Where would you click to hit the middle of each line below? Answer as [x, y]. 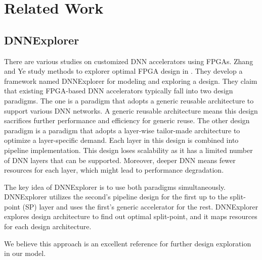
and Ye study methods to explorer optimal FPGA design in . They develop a [123, 71]
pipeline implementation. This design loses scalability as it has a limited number [128, 150]
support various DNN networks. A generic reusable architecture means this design [131, 110]
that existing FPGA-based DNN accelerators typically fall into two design [119, 91]
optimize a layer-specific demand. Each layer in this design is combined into [121, 140]
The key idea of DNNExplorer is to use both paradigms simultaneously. [115, 187]
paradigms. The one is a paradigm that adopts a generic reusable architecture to [129, 100]
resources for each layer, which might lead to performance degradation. [114, 170]
